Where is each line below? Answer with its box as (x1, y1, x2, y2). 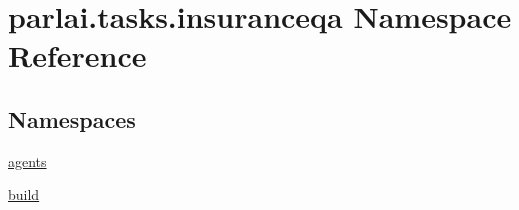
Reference (8, 35, 147, 76)
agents (8, 150, 47, 171)
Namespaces (8, 103, 136, 134)
